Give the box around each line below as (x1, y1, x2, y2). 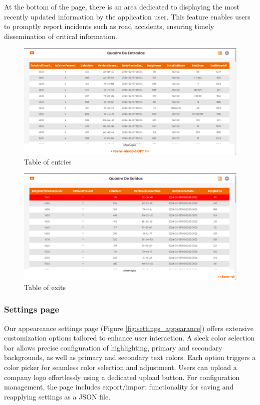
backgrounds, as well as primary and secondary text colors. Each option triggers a (4, 352, 256, 362)
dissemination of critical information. (4, 30, 117, 41)
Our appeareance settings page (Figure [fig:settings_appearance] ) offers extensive (4, 322, 253, 333)
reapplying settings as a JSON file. (4, 391, 111, 401)
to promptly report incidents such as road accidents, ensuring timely (4, 21, 214, 31)
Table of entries (24, 156, 72, 166)
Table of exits (24, 281, 66, 292)
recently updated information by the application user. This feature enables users (4, 11, 250, 21)
